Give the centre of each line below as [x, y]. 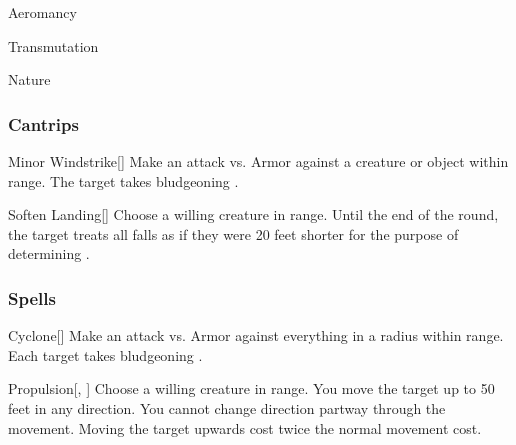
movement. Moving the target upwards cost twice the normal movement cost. [245, 427]
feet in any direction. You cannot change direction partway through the [227, 407]
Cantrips [43, 123]
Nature [29, 79]
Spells [32, 297]
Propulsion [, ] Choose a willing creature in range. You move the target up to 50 [251, 388]
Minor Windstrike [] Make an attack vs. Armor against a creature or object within [258, 161]
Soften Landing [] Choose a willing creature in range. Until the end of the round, [253, 214]
